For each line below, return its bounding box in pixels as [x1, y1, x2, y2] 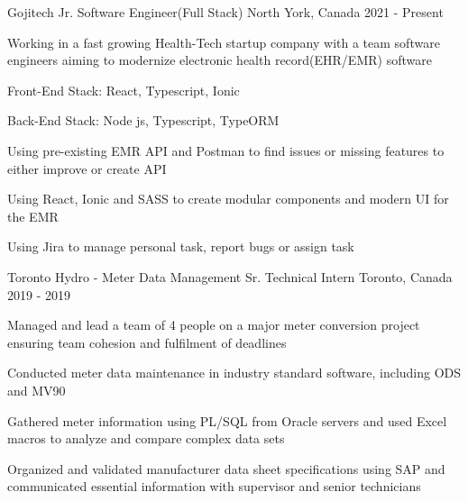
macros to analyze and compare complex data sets [7, 429, 285, 448]
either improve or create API [7, 159, 167, 178]
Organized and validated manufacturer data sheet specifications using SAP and [7, 459, 445, 478]
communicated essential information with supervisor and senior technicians [7, 477, 421, 496]
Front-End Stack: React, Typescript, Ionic [7, 80, 240, 99]
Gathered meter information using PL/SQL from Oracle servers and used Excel [7, 411, 447, 430]
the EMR [7, 206, 59, 225]
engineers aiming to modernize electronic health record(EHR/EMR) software [7, 50, 432, 69]
